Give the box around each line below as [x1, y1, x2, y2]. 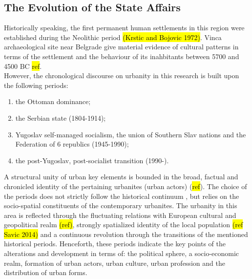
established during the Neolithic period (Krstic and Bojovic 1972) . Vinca [4, 32, 222, 42]
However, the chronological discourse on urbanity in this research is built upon [4, 70, 239, 81]
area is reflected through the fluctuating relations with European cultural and [4, 210, 236, 220]
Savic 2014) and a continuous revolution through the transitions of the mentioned [4, 229, 248, 239]
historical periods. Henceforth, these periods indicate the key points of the [4, 238, 226, 249]
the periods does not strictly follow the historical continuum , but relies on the [4, 191, 239, 201]
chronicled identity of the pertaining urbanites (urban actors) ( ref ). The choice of [4, 181, 247, 191]
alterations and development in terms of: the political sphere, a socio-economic [4, 248, 239, 258]
